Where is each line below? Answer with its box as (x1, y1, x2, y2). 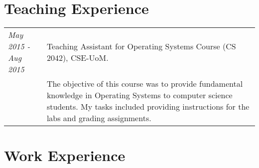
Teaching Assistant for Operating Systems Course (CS (46, 40, 236, 52)
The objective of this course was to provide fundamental (46, 78, 243, 90)
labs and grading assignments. (46, 112, 151, 124)
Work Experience (4, 145, 126, 166)
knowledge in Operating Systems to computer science (46, 89, 233, 101)
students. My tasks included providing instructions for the (46, 101, 250, 113)
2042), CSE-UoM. (46, 52, 109, 64)
